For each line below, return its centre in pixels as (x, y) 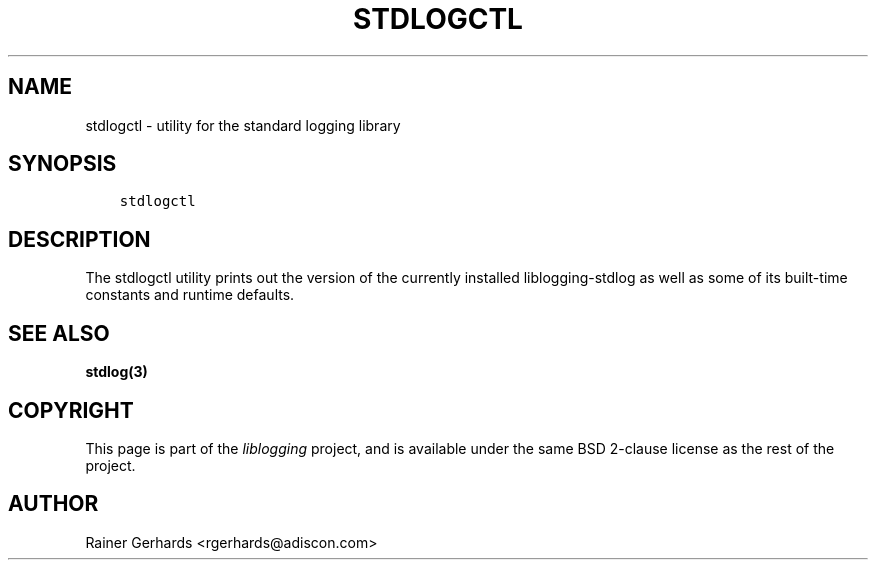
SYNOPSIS (62, 164)
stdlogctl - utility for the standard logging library (243, 125)
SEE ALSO (59, 333)
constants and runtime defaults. (190, 295)
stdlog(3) (116, 372)
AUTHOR (53, 504)
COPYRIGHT (71, 410)
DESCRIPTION (79, 239)
